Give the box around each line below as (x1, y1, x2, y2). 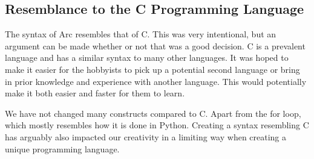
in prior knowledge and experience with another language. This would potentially (5, 75, 307, 87)
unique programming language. (5, 142, 120, 155)
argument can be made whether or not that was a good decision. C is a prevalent (5, 39, 306, 52)
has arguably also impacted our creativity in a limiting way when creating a (5, 130, 287, 143)
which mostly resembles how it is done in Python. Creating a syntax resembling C (5, 119, 309, 131)
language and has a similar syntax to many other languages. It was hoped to (5, 51, 289, 64)
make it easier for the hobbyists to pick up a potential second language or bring (5, 63, 300, 75)
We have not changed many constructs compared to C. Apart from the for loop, (5, 107, 301, 119)
